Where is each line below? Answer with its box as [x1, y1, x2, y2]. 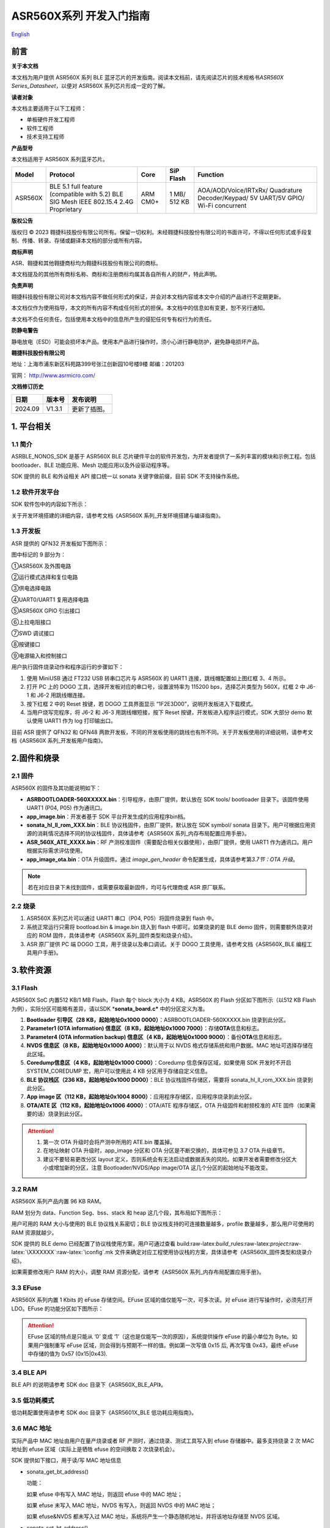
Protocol [49, 171, 75, 179]
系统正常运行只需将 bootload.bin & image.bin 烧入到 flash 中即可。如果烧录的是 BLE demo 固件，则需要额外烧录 [26, 923, 308, 930]
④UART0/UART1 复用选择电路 [11, 596, 89, 603]
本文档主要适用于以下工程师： [11, 105, 87, 112]
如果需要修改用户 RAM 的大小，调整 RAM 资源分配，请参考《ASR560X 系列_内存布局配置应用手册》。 [11, 1268, 265, 1276]
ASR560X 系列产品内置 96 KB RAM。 [11, 1198, 105, 1205]
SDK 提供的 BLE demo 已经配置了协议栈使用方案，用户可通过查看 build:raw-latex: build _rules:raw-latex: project [11, 1240, 288, 1247]
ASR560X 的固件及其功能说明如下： [11, 784, 101, 792]
